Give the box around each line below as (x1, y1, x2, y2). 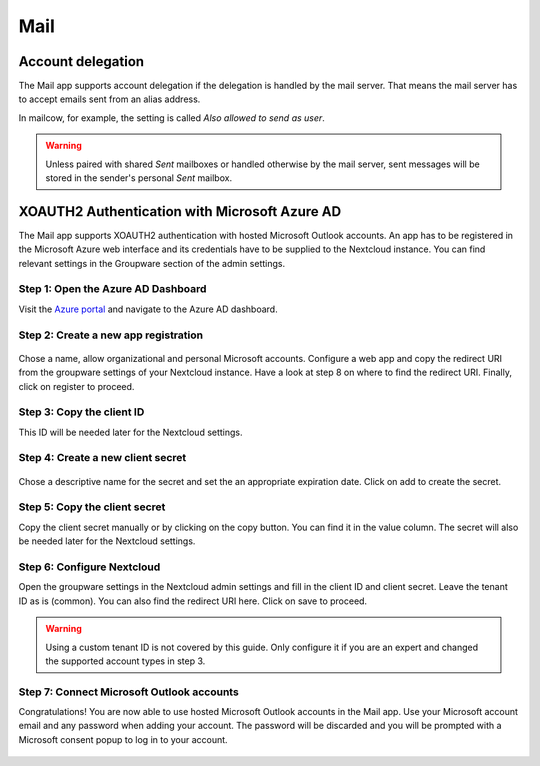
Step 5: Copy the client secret (18, 500, 166, 514)
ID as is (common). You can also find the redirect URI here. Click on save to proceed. (18, 595, 368, 607)
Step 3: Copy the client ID (18, 405, 145, 419)
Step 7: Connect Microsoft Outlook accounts (18, 685, 239, 699)
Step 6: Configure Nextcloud (18, 560, 161, 574)
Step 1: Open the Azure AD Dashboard (18, 282, 207, 296)
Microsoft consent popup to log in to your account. (18, 733, 229, 745)
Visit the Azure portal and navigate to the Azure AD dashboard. (18, 303, 279, 315)
